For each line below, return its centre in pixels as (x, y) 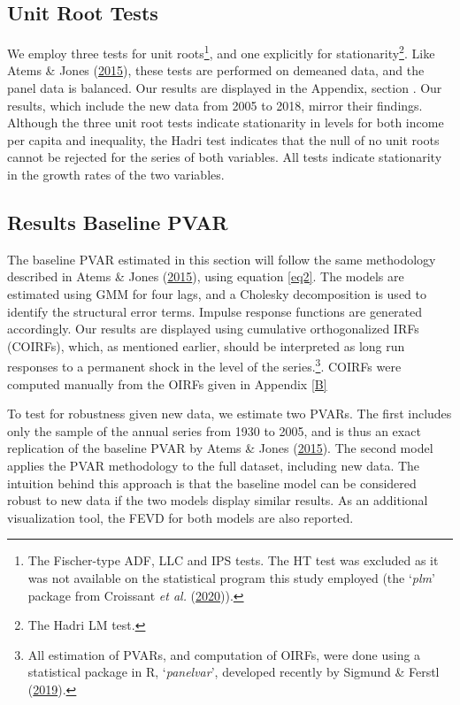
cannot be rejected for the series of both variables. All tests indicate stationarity (225, 157)
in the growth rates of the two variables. (116, 175)
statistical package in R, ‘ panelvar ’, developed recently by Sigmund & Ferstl (234, 672)
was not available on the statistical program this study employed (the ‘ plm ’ (231, 577)
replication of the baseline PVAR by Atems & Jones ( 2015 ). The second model (220, 448)
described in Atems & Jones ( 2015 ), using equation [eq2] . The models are (206, 276)
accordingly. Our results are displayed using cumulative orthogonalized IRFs (213, 329)
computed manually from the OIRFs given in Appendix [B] (167, 383)
